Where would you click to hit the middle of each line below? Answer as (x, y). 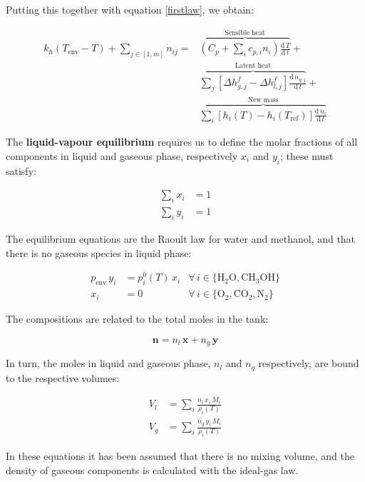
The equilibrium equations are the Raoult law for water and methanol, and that (181, 239)
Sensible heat (245, 33)
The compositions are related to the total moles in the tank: (137, 319)
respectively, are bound (309, 363)
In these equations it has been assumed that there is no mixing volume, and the (180, 456)
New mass (263, 100)
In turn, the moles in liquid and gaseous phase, (108, 363)
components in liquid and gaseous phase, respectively (122, 155)
